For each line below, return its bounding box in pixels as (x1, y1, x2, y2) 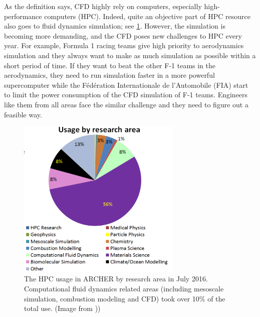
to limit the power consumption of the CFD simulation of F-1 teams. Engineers (4, 89, 248, 100)
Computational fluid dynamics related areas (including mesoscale (24, 283, 224, 294)
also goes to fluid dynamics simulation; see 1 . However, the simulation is (4, 21, 225, 31)
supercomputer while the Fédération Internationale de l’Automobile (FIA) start (4, 79, 248, 90)
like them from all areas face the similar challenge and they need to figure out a (4, 99, 248, 109)
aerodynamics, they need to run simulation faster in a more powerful (4, 70, 215, 80)
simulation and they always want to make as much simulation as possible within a (4, 50, 256, 60)
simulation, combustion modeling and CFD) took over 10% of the (24, 293, 225, 303)
